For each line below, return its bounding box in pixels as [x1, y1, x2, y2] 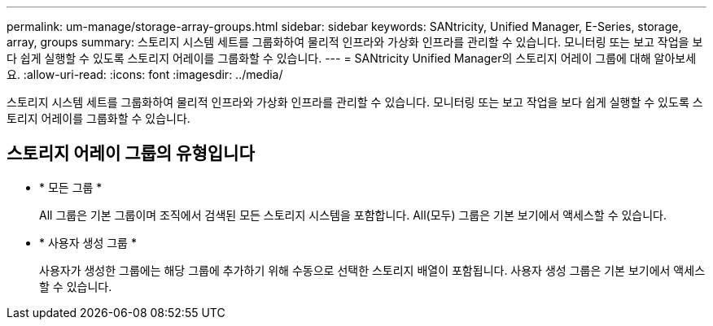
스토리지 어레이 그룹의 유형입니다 [7, 143, 255, 164]
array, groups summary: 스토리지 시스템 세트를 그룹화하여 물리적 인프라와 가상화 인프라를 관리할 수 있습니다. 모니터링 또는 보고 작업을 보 [7, 35, 703, 49]
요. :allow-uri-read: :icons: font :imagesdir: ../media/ [7, 67, 283, 81]
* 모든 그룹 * [39, 180, 103, 194]
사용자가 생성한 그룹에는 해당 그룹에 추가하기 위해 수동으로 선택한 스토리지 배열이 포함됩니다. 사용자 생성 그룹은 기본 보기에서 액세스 [39, 263, 706, 277]
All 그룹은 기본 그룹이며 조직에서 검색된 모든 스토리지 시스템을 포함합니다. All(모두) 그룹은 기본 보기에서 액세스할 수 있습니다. [39, 207, 667, 222]
